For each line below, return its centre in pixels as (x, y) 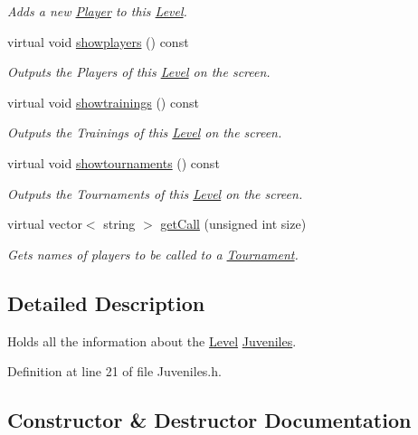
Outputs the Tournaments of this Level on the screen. (155, 193)
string (119, 224)
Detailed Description (106, 303)
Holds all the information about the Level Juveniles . (152, 340)
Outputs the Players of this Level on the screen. (139, 72)
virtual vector (45, 224)
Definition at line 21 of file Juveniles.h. (114, 371)
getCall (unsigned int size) (233, 224)
